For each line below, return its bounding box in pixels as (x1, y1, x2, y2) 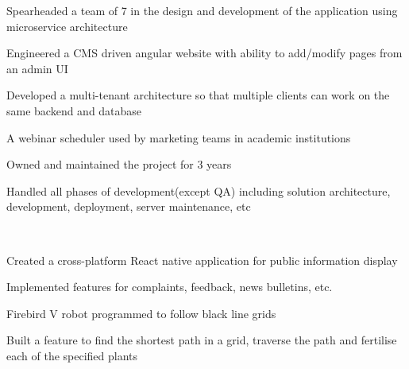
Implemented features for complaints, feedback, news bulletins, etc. (6, 278, 333, 295)
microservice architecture (6, 17, 128, 34)
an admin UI (6, 60, 68, 76)
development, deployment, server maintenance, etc (6, 198, 251, 215)
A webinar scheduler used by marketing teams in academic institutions (6, 129, 351, 146)
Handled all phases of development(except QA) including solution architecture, (6, 182, 391, 199)
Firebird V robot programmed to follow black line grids (6, 305, 276, 321)
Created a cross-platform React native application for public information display (6, 251, 398, 268)
